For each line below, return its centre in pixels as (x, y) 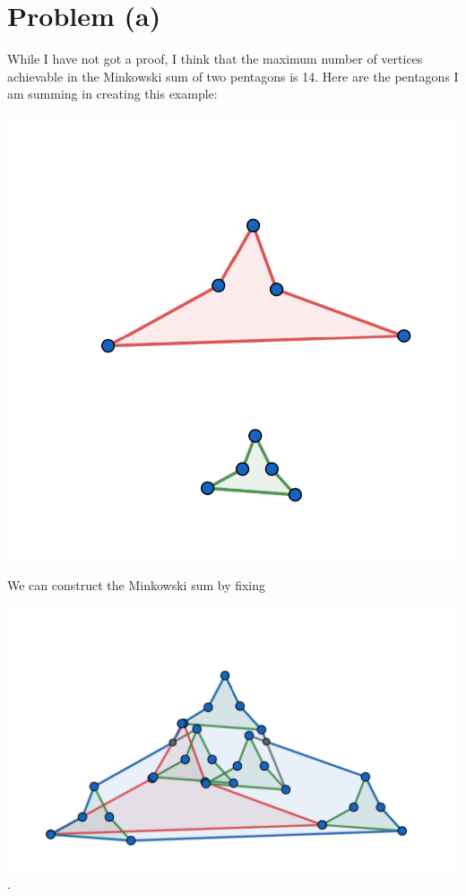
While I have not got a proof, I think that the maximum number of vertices (215, 59)
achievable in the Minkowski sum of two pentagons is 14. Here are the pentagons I (233, 76)
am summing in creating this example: (112, 94)
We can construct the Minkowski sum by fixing (137, 585)
